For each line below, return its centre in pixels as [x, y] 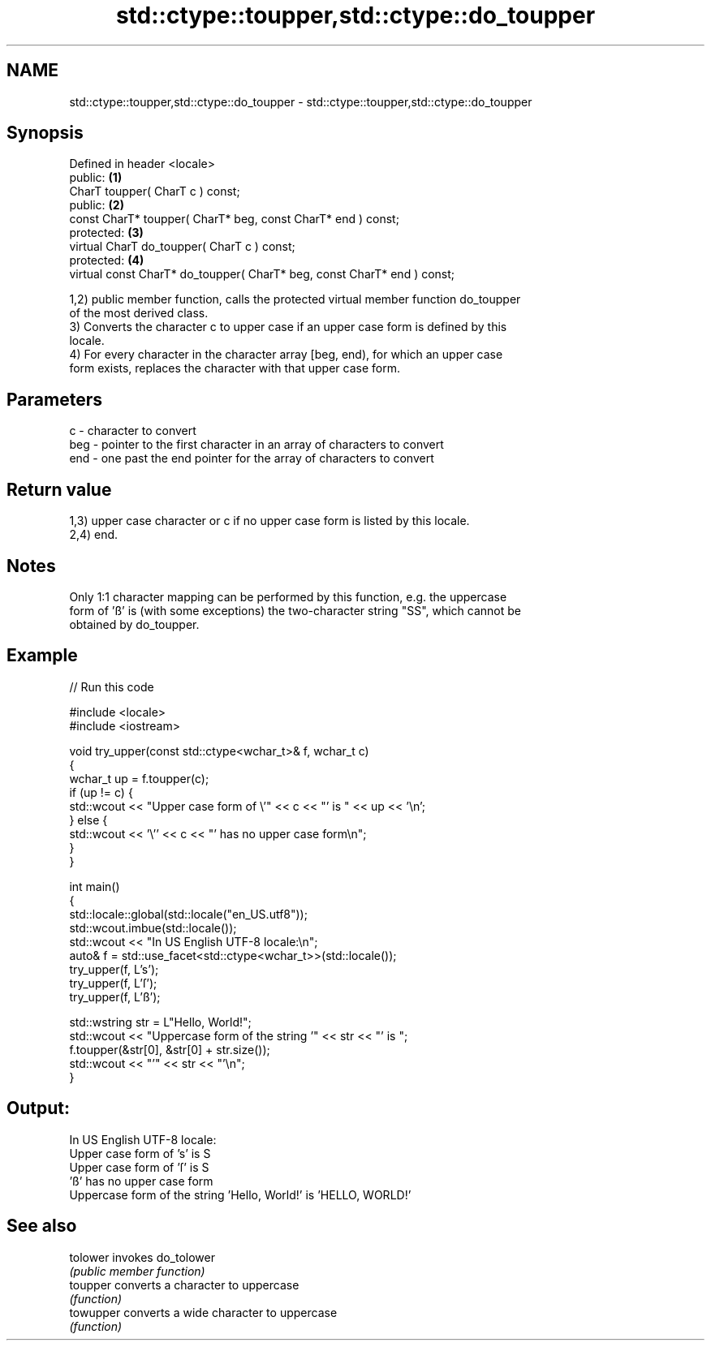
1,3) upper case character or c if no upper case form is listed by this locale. [269, 521]
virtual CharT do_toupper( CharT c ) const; [182, 247]
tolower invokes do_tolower [142, 1257]
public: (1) [96, 178]
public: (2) [97, 205]
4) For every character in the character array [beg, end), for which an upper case [286, 355]
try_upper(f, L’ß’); [115, 996]
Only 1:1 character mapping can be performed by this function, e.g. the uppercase [288, 596]
